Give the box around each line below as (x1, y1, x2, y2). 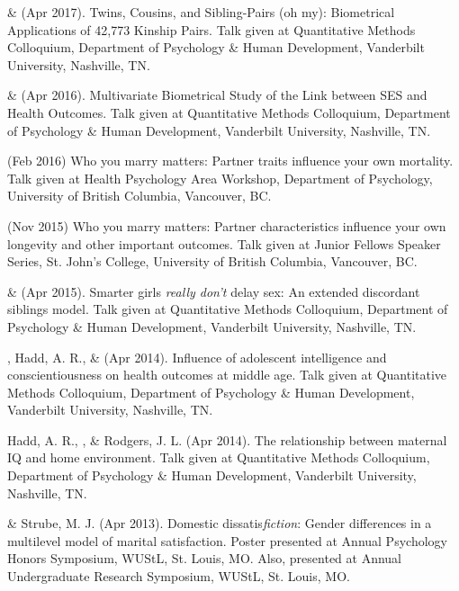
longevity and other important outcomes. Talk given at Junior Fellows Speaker (7, 234, 441, 253)
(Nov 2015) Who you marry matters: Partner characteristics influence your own (7, 216, 446, 235)
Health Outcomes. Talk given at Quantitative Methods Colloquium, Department (7, 103, 451, 121)
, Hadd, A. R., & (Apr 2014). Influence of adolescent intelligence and (7, 347, 387, 366)
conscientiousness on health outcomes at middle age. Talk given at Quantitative (7, 365, 447, 384)
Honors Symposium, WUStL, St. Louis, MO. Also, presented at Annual (7, 549, 402, 568)
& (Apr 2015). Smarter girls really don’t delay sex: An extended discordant (7, 282, 420, 300)
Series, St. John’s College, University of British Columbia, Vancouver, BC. (7, 252, 418, 271)
